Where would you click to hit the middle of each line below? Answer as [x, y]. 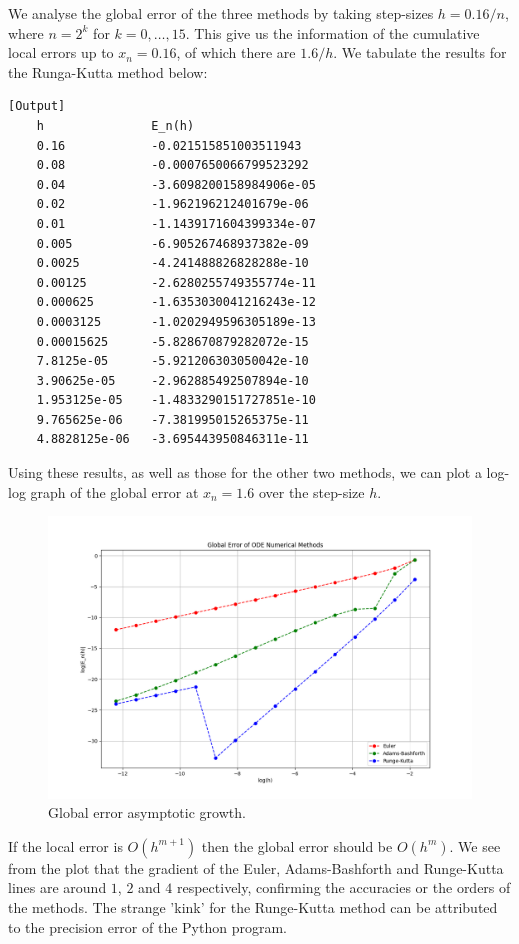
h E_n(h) [115, 125]
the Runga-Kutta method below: [108, 71]
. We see [475, 845]
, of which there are [236, 52]
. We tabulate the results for [420, 52]
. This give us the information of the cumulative [332, 32]
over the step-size [311, 491]
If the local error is [65, 845]
